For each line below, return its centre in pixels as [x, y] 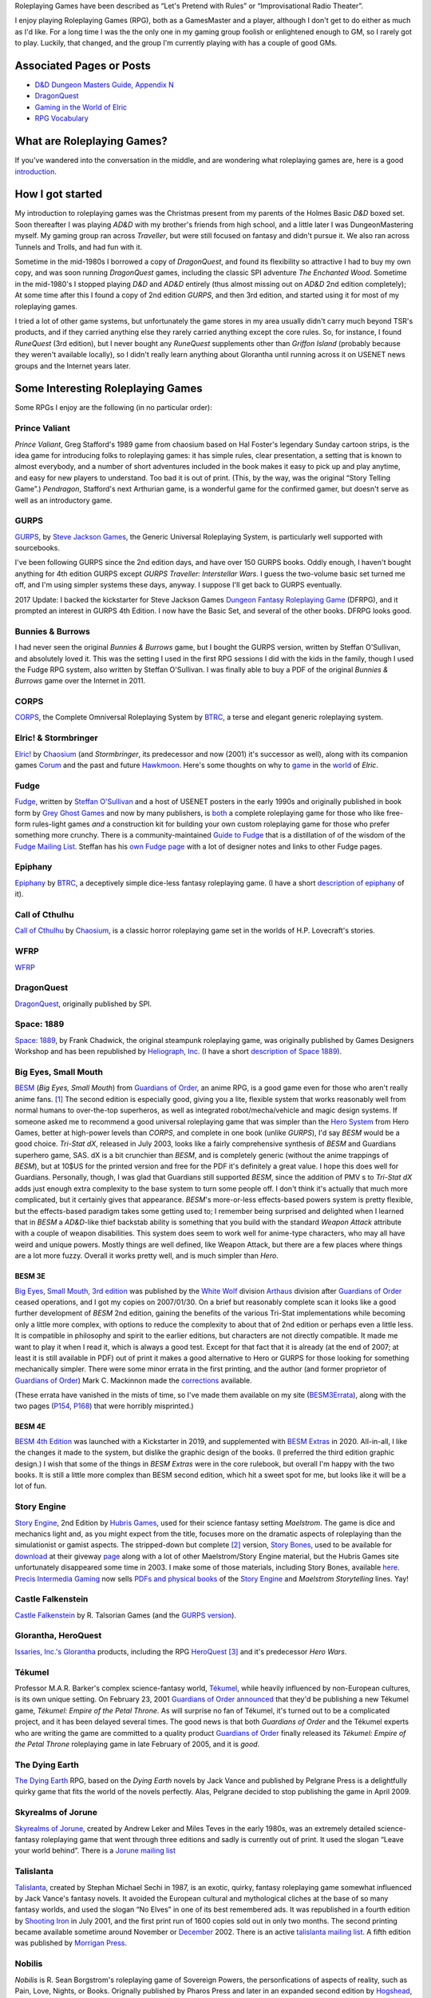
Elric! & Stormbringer [57, 738]
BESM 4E [30, 1427]
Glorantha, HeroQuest [58, 1636]
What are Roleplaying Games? [91, 141]
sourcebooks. [37, 548]
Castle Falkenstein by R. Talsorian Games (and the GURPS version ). [126, 1615]
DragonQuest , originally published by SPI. [83, 1004]
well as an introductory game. [63, 500]
